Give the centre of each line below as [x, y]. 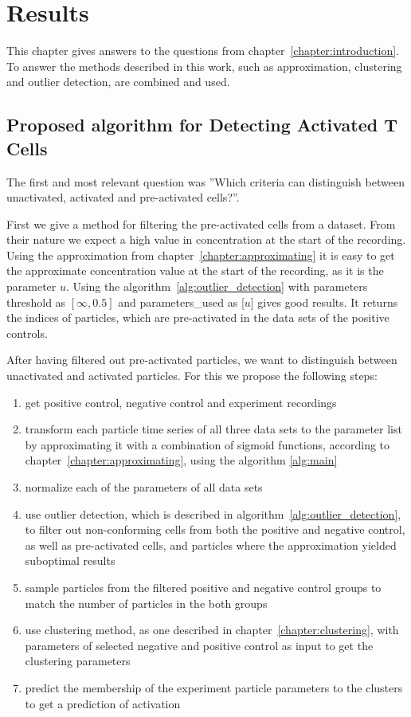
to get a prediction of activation [103, 703]
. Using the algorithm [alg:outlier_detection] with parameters [217, 286]
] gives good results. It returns [324, 302]
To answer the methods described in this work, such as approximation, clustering [204, 66]
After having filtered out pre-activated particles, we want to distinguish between [202, 360]
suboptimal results [70, 560]
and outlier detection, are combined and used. [118, 82]
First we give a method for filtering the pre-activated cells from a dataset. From [201, 223]
